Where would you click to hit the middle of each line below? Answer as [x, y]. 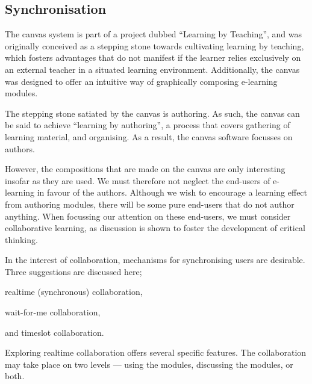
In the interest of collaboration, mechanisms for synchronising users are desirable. [155, 260]
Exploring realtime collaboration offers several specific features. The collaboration [156, 352]
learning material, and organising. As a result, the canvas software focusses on [149, 136]
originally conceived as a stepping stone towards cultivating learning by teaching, [154, 45]
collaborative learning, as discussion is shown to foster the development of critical [155, 228]
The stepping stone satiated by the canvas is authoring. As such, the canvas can [152, 113]
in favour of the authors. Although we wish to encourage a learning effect [172, 192]
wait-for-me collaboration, [53, 312]
